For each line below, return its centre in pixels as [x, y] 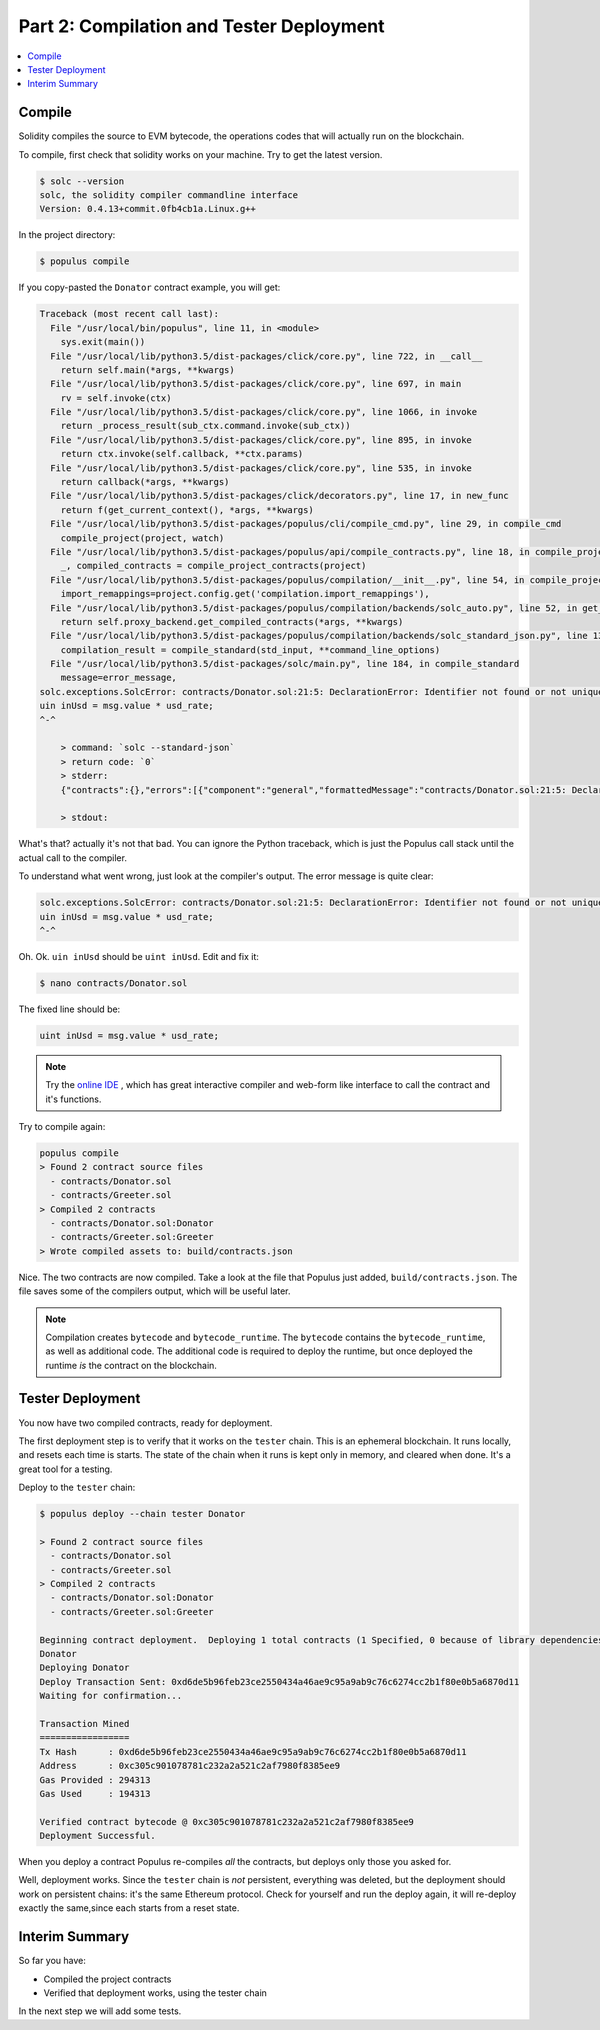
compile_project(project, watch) [142, 538]
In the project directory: [67, 235]
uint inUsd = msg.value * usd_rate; [129, 1035]
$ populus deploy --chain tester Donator [142, 1514]
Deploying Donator [84, 1668]
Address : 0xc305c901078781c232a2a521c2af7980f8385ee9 [190, 1766]
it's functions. [73, 1099]
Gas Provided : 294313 [95, 1779]
